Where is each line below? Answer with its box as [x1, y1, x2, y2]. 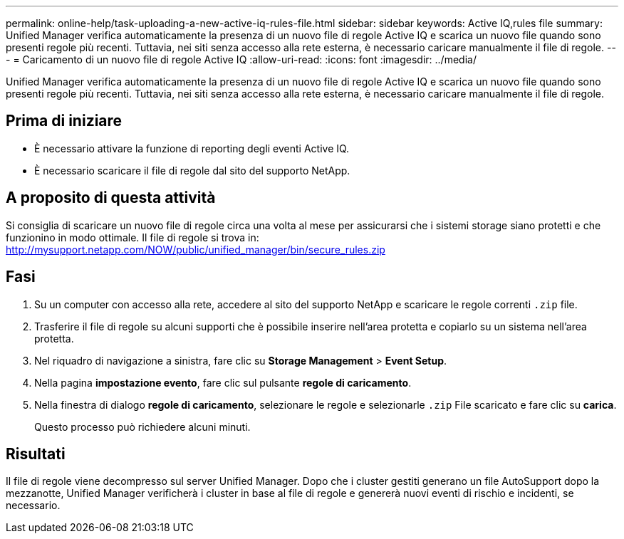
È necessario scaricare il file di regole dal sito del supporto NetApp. [34, 164, 350, 177]
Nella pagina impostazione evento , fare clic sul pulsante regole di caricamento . [34, 376, 412, 389]
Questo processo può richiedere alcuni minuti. [34, 420, 251, 433]
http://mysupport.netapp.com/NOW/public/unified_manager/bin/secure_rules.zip [6, 243, 385, 256]
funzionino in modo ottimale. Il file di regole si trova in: [6, 231, 259, 244]
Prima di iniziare [6, 112, 123, 130]
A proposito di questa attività [6, 189, 216, 207]
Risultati [6, 444, 66, 463]
